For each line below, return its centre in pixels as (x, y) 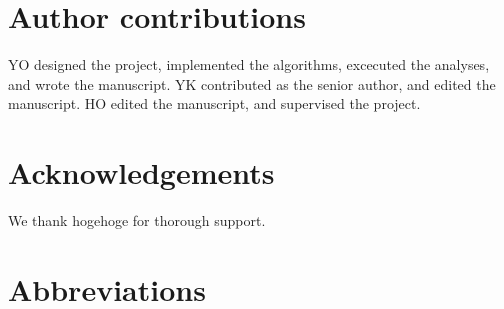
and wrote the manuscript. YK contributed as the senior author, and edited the (252, 83)
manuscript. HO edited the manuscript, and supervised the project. (214, 103)
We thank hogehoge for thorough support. (137, 220)
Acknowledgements (141, 172)
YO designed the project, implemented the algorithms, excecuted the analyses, (249, 64)
